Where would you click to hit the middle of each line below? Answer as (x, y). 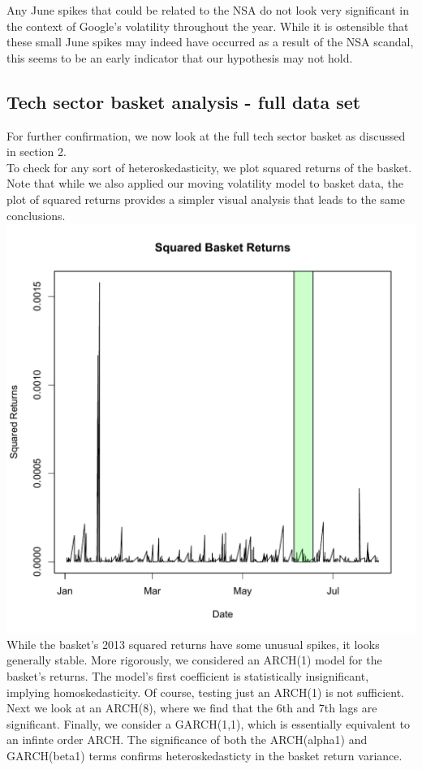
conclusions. (36, 215)
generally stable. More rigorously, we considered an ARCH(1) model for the (194, 660)
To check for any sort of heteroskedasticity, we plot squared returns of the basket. (209, 167)
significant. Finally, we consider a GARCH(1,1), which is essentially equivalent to (209, 723)
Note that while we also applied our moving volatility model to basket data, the (205, 183)
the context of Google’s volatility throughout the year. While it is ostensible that (208, 26)
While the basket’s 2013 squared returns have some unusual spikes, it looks (193, 644)
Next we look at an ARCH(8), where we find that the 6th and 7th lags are (192, 708)
